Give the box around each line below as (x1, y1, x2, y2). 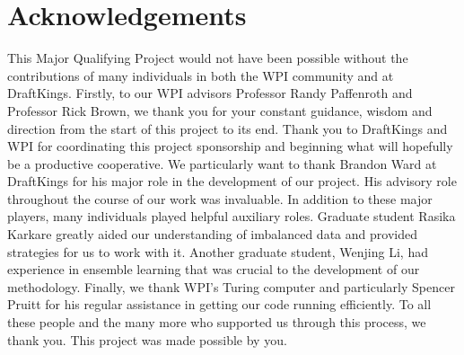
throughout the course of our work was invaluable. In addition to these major (7, 189, 433, 208)
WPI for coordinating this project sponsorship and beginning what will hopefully (7, 137, 453, 155)
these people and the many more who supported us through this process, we (7, 313, 426, 332)
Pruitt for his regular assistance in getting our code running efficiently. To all (7, 295, 432, 314)
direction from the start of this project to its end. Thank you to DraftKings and (7, 119, 448, 138)
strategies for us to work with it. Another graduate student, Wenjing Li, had (7, 242, 428, 261)
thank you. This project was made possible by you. (7, 330, 287, 349)
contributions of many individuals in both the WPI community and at (7, 66, 394, 84)
